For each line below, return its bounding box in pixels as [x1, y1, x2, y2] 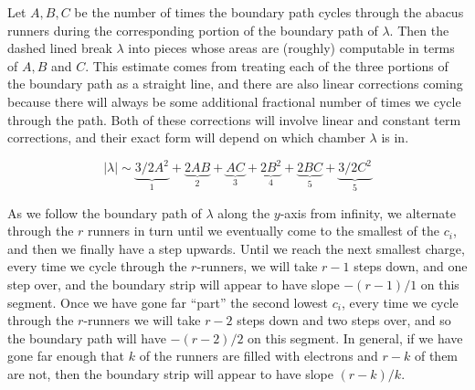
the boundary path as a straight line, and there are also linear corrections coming [7, 74, 463, 93]
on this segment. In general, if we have [248, 328, 463, 347]
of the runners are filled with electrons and [139, 346, 378, 365]
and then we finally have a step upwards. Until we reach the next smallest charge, [7, 238, 465, 258]
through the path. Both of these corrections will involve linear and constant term [7, 110, 461, 129]
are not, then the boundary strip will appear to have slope [7, 364, 333, 384]
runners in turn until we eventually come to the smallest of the [88, 221, 439, 240]
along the [217, 203, 270, 222]
